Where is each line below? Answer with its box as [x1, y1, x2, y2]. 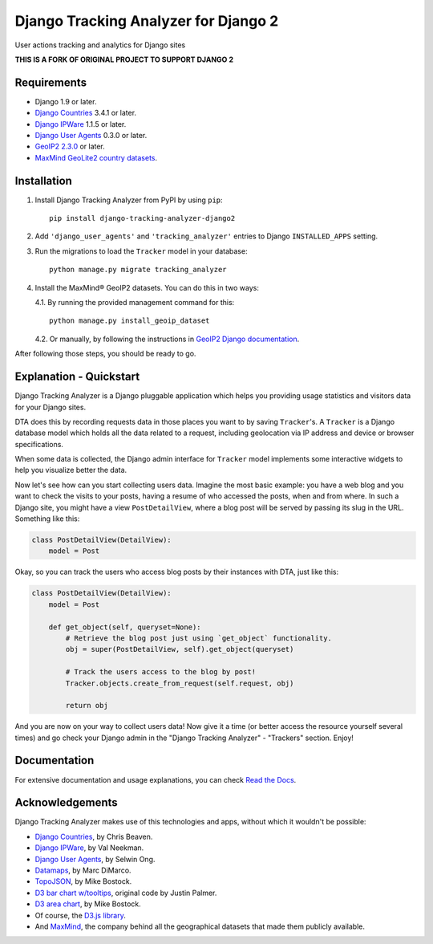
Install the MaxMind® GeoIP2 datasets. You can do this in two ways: [34, 283, 260, 292]
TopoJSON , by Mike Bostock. [34, 877, 132, 886]
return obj [65, 701, 108, 710]
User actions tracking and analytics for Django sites [14, 40, 186, 50]
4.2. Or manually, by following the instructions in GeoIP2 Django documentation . [34, 334, 300, 344]
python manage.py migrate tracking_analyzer [49, 265, 228, 275]
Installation [14, 173, 72, 188]
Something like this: [14, 514, 80, 523]
